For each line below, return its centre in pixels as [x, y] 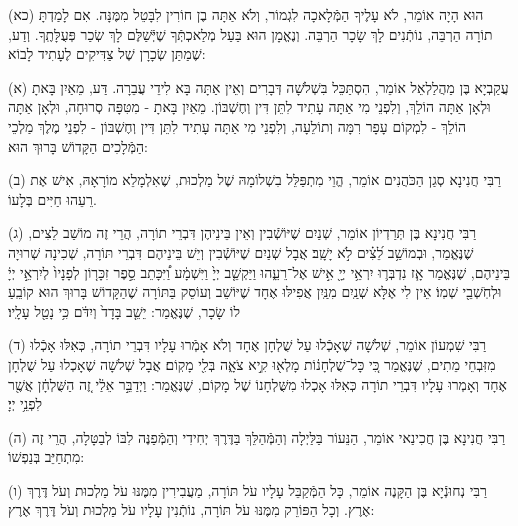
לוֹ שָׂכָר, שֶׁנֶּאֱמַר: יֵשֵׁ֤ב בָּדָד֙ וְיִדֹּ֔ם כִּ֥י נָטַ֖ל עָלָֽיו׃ [124, 310]
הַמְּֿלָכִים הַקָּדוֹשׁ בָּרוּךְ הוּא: [78, 145]
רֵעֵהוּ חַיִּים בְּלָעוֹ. [52, 198]
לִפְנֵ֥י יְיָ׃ [25, 403]
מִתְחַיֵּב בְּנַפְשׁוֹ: [46, 456]
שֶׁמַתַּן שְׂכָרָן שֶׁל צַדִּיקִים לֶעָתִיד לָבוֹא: [107, 53]
